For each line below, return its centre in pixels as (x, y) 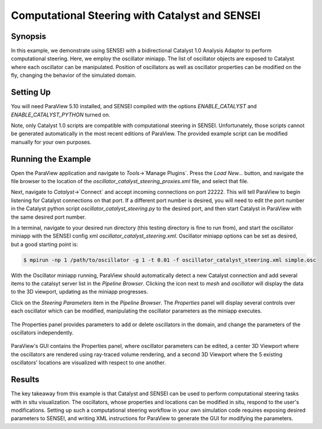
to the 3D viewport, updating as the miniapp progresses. (79, 292)
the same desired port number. (48, 217)
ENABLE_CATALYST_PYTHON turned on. (61, 115)
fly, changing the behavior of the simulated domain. (74, 75)
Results (25, 380)
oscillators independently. (42, 333)
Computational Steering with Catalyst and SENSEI (136, 15)
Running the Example (51, 159)
